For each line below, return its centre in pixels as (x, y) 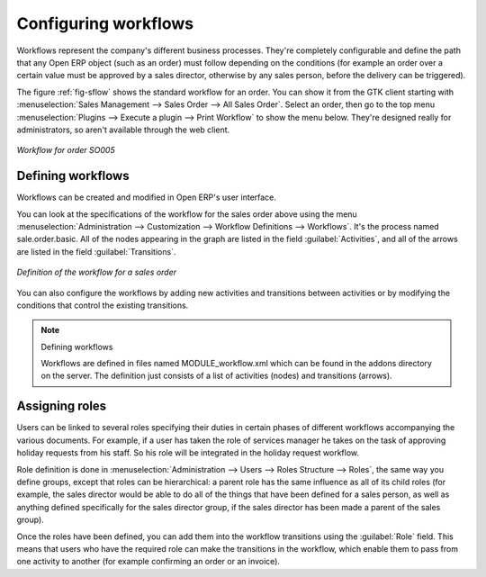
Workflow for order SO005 (66, 150)
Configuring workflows (105, 23)
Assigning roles (62, 406)
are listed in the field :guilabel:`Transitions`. (96, 251)
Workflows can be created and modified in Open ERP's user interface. (146, 197)
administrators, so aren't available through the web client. (123, 130)
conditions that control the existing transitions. (103, 305)
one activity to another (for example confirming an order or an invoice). (148, 562)
